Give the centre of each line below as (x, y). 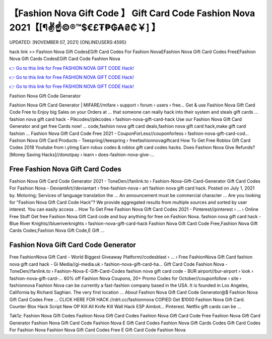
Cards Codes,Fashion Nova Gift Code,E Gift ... (57, 230)
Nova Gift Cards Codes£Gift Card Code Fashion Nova (65, 59)
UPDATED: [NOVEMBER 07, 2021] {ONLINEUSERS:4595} (68, 42)
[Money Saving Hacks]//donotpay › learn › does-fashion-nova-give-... (82, 155)
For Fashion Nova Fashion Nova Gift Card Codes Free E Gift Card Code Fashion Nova (97, 330)
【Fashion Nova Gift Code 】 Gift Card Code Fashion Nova (132, 13)
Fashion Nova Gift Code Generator (45, 95)
